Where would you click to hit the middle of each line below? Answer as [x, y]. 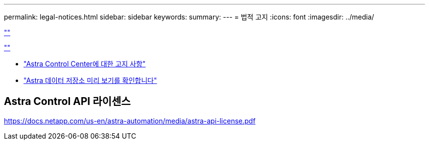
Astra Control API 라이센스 [67, 102]
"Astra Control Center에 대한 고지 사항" [85, 64]
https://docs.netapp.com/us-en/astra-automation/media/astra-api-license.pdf [130, 121]
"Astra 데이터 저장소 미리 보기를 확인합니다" [90, 80]
